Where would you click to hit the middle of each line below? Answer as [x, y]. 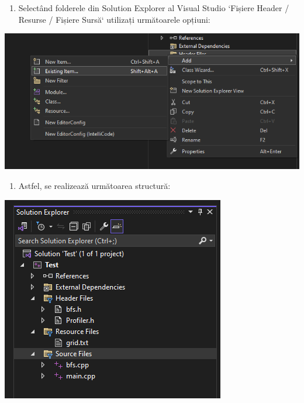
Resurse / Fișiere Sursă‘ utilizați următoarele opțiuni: [114, 19]
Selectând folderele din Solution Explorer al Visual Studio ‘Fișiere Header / [154, 8]
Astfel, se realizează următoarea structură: [94, 186]
